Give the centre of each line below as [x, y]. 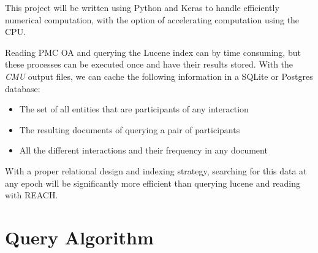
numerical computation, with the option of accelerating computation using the [152, 19]
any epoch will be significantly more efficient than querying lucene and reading [153, 183]
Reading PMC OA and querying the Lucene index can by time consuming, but [153, 52]
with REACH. [32, 195]
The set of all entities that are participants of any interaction [134, 109]
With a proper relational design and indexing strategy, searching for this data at [156, 170]
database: [23, 88]
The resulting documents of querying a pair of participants [130, 129]
